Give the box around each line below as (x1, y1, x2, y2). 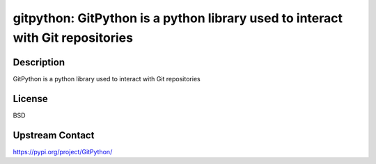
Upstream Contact (13, 129, 95, 141)
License (13, 92, 48, 104)
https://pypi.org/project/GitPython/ (13, 147, 113, 156)
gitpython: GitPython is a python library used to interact (13, 10, 343, 26)
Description (13, 56, 65, 68)
